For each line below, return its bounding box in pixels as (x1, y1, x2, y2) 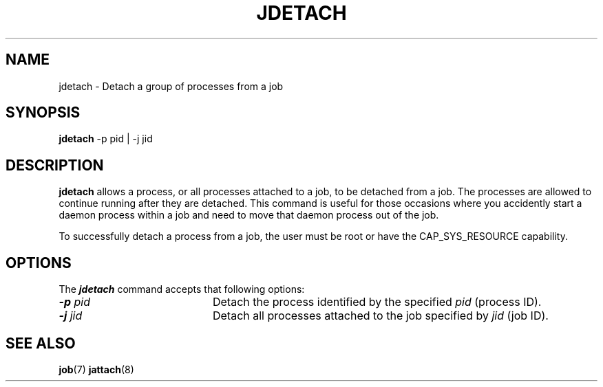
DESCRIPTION (6, 156, 104, 174)
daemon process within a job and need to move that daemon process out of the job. (59, 209, 439, 221)
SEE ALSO (6, 334, 76, 352)
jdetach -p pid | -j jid (59, 133, 153, 145)
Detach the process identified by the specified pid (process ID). (212, 295, 542, 309)
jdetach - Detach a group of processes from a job (59, 80, 284, 92)
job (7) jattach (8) (59, 363, 134, 375)
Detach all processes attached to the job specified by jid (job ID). (212, 309, 549, 323)
